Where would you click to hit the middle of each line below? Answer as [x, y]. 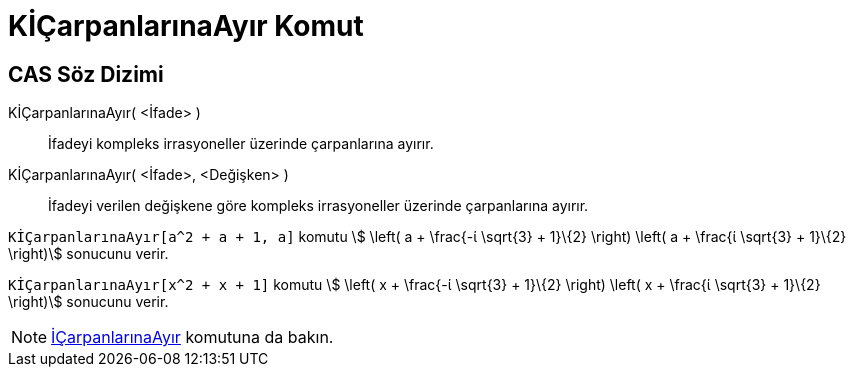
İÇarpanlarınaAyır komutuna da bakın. [192, 337]
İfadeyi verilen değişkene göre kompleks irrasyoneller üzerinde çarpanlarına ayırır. [318, 206]
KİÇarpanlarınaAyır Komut [186, 26]
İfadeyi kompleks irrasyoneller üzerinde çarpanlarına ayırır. [241, 144]
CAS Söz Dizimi [86, 74]
